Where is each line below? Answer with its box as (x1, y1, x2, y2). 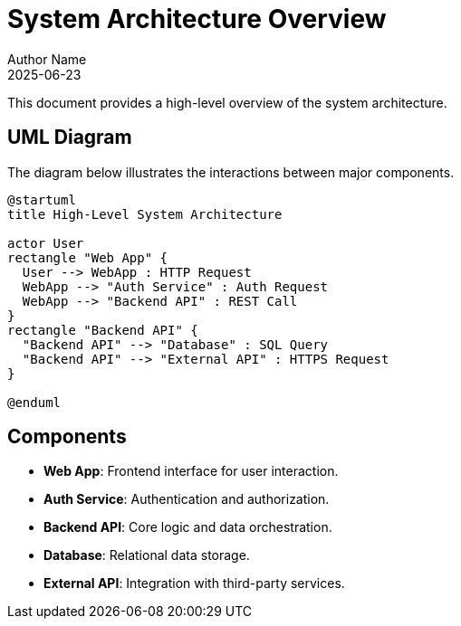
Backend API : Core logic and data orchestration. (43, 519, 332, 536)
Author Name (7, 51, 87, 67)
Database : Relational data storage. (43, 547, 250, 564)
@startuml (7, 192, 76, 207)
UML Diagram (7, 126, 132, 149)
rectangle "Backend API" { (7, 322, 198, 337)
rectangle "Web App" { (7, 250, 168, 265)
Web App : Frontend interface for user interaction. (43, 463, 339, 479)
